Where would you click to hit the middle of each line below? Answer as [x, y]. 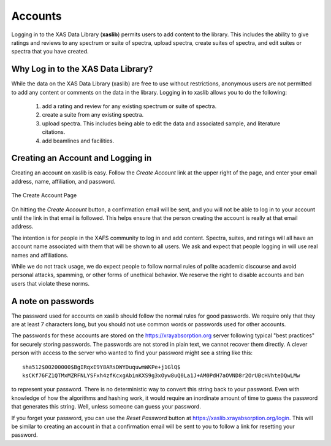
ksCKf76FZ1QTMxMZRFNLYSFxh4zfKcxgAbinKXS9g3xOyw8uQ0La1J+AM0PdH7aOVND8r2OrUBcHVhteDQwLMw [161, 376]
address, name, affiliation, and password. [63, 181]
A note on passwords [53, 301]
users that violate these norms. [51, 283]
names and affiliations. [40, 255]
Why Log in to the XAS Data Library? [82, 69]
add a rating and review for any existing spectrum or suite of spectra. [129, 106]
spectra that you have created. [50, 52]
